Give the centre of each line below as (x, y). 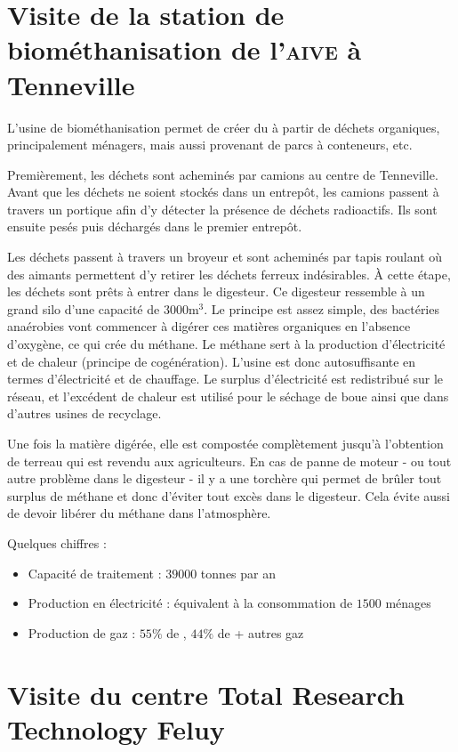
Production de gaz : (82, 632)
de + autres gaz (261, 632)
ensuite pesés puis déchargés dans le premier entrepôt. (155, 226)
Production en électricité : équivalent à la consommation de (190, 603)
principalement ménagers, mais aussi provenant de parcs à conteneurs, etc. (210, 145)
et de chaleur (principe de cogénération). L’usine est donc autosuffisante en (212, 361)
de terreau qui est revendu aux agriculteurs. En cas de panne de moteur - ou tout (229, 461)
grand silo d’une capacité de (84, 308)
